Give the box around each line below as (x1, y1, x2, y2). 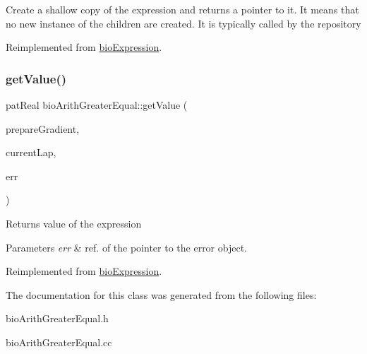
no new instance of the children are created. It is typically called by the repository (6, 16, 361, 30)
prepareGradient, (6, 121, 80, 136)
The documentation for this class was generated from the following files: (6, 287, 317, 302)
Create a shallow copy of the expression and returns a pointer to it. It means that (6, 2, 359, 16)
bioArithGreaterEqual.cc (6, 334, 112, 349)
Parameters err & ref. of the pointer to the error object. (6, 240, 247, 254)
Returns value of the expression (6, 216, 142, 230)
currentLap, (6, 145, 56, 160)
